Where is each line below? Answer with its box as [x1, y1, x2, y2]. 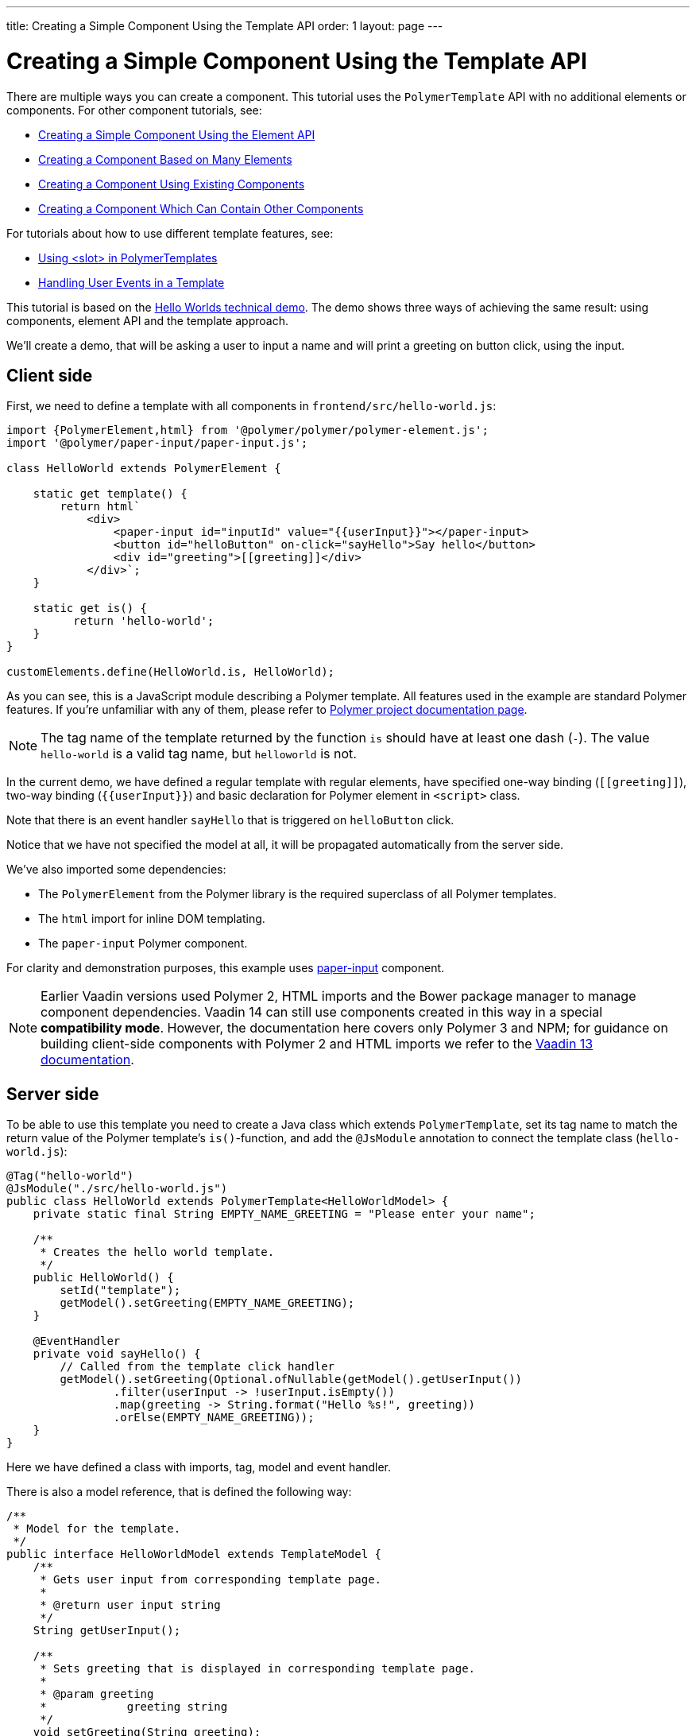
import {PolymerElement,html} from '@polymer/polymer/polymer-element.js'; [6, 424, 489, 437]
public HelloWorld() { [33, 1271, 174, 1285]
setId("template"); [60, 1284, 181, 1297]
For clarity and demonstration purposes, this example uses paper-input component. [6, 961, 445, 975]
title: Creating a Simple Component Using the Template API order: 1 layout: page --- [6, 19, 443, 33]
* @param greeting [40, 1688, 154, 1701]
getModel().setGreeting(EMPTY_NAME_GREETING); [60, 1296, 355, 1310]
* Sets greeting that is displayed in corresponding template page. [40, 1662, 476, 1676]
